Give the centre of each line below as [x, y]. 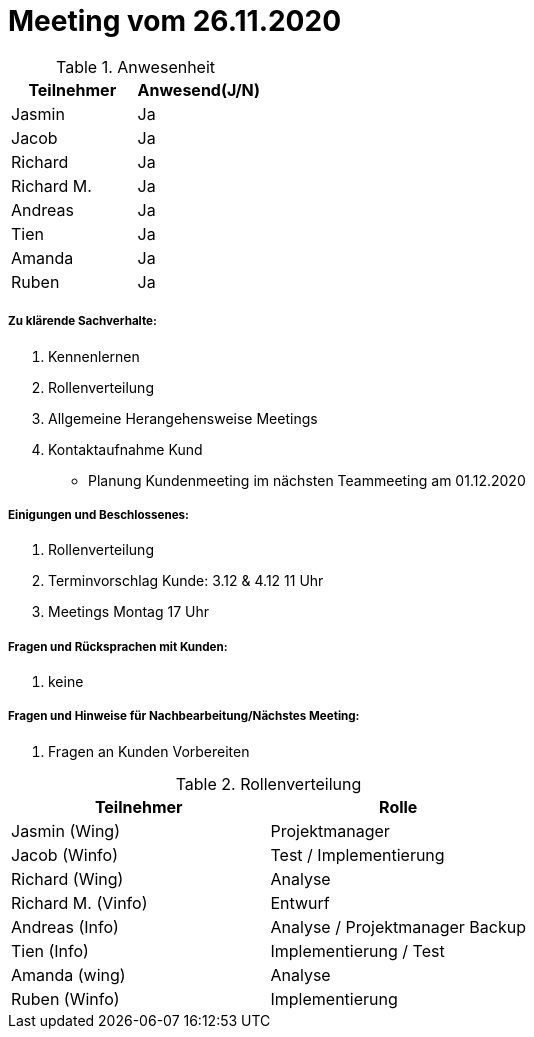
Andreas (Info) [65, 926]
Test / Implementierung [357, 854]
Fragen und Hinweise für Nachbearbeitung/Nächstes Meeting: [184, 716]
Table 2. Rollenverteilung [268, 783]
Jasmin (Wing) [65, 830]
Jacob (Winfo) [64, 854]
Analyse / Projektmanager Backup [398, 926]
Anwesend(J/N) [199, 89]
